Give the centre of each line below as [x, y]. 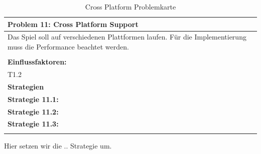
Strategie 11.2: [33, 111]
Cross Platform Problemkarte [130, 6]
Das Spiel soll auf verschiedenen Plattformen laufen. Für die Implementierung [127, 37]
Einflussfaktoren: [37, 62]
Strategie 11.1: [33, 99]
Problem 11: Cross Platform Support [73, 24]
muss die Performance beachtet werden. [68, 47]
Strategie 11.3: [33, 124]
